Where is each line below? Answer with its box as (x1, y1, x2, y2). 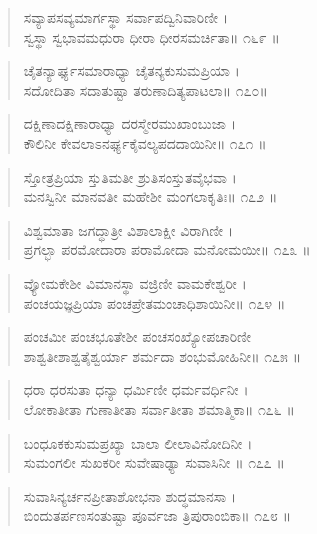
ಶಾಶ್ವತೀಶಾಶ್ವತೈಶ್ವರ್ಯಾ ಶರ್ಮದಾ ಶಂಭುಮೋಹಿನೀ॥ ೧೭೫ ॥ (23, 345, 301, 366)
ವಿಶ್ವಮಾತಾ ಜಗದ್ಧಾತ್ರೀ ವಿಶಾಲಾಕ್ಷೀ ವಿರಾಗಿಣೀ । (23, 219, 234, 240)
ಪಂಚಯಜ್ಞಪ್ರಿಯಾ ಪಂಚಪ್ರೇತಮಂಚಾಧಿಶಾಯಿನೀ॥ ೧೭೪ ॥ (23, 292, 286, 313)
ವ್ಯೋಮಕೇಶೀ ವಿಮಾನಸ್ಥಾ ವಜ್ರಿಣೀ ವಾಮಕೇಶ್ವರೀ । (23, 272, 247, 293)
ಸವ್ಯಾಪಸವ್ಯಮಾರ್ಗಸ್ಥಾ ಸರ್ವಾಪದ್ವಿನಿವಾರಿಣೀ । (23, 7, 229, 27)
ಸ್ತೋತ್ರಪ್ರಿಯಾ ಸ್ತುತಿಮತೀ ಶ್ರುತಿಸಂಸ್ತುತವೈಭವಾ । (23, 166, 237, 187)
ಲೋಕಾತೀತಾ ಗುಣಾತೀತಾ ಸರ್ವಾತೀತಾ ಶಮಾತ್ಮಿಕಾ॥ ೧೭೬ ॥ (23, 398, 295, 419)
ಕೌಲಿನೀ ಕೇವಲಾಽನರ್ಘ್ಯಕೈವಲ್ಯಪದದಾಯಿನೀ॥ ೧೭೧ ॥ (23, 132, 267, 153)
